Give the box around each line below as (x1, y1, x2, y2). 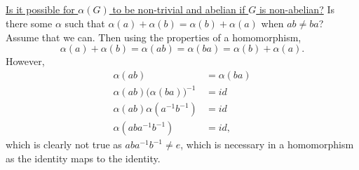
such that (65, 15, 105, 30)
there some (6, 15, 53, 30)
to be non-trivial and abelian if (112, 2, 245, 17)
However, (6, 54, 45, 69)
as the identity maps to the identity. (6, 150, 161, 165)
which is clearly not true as (6, 137, 122, 152)
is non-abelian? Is (259, 2, 334, 17)
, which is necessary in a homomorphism (180, 137, 354, 152)
